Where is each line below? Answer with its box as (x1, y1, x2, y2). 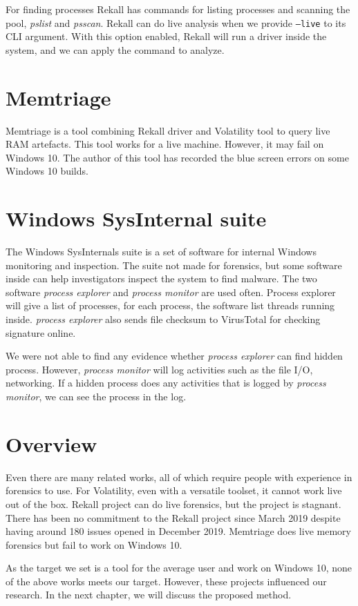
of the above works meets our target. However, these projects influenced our (6, 574, 327, 588)
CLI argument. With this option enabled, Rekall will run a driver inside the (6, 29, 327, 43)
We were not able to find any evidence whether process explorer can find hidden (6, 349, 343, 363)
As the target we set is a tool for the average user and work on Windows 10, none (6, 560, 352, 575)
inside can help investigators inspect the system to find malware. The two (6, 271, 317, 286)
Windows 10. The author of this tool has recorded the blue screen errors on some (6, 150, 349, 164)
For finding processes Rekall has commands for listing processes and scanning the (6, 2, 350, 16)
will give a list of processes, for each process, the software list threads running (6, 298, 335, 313)
